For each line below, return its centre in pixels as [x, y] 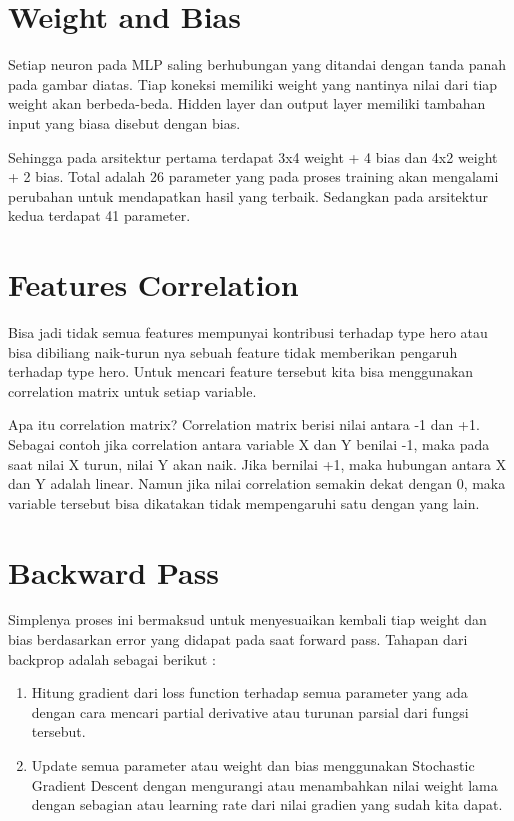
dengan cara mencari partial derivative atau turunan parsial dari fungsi [250, 711]
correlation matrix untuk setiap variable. [132, 390]
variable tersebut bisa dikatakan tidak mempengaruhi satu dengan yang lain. [244, 502]
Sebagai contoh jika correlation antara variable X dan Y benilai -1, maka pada [249, 443]
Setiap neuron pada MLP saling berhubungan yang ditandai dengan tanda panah [257, 64]
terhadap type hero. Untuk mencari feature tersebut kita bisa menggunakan [241, 371]
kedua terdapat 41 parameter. [99, 215]
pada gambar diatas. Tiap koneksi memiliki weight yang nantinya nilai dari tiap [253, 83]
